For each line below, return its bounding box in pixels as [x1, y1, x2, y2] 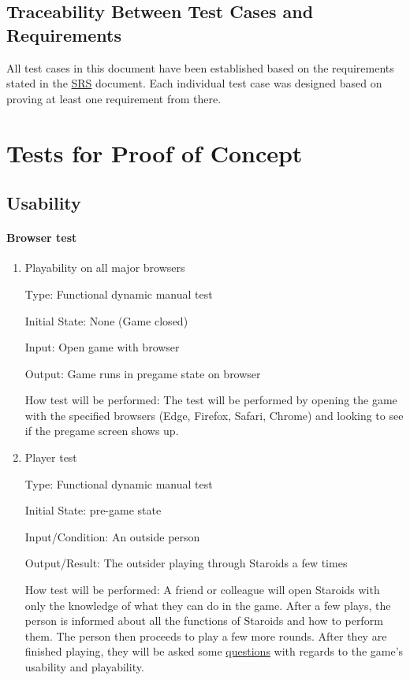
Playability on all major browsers [24, 259, 185, 276]
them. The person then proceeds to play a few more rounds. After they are [24, 627, 387, 644]
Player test [24, 449, 77, 466]
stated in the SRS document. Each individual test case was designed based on [6, 75, 382, 91]
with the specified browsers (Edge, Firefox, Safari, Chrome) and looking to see [24, 407, 404, 423]
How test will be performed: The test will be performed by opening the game [24, 392, 397, 408]
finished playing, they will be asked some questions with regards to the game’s [24, 643, 404, 660]
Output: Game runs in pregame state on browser [24, 365, 261, 381]
